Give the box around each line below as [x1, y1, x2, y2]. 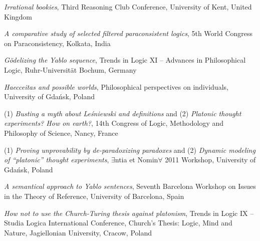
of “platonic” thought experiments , [4, 154, 109, 165]
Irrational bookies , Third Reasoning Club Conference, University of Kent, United [4, 2, 252, 12]
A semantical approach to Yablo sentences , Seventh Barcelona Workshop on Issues [4, 181, 256, 191]
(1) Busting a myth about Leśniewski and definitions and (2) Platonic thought [4, 108, 241, 118]
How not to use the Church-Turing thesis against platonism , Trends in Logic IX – [4, 207, 254, 218]
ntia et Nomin [115, 154, 158, 165]
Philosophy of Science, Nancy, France [4, 127, 118, 138]
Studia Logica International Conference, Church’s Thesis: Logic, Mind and [4, 217, 232, 228]
